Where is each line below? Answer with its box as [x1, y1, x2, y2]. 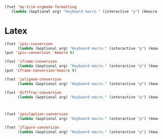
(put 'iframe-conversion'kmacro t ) [4, 68, 77, 73]
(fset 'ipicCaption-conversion [4, 112, 68, 117]
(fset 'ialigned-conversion [4, 77, 62, 82]
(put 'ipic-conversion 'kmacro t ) [4, 50, 75, 55]
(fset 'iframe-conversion [4, 59, 57, 64]
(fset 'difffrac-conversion [4, 90, 62, 95]
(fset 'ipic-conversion [4, 41, 53, 46]
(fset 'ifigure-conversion [4, 125, 59, 130]
